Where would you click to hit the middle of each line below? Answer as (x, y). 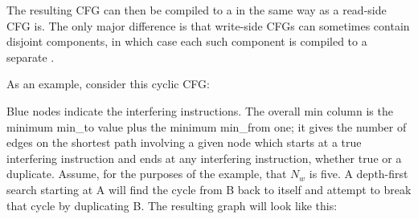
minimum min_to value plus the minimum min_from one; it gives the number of (207, 126)
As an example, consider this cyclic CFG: (108, 84)
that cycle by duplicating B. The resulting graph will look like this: (172, 205)
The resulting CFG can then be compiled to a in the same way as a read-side (197, 10)
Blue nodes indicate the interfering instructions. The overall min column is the (200, 110)
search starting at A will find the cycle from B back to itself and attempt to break (209, 189)
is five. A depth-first (359, 174)
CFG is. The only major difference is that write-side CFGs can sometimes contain (208, 25)
